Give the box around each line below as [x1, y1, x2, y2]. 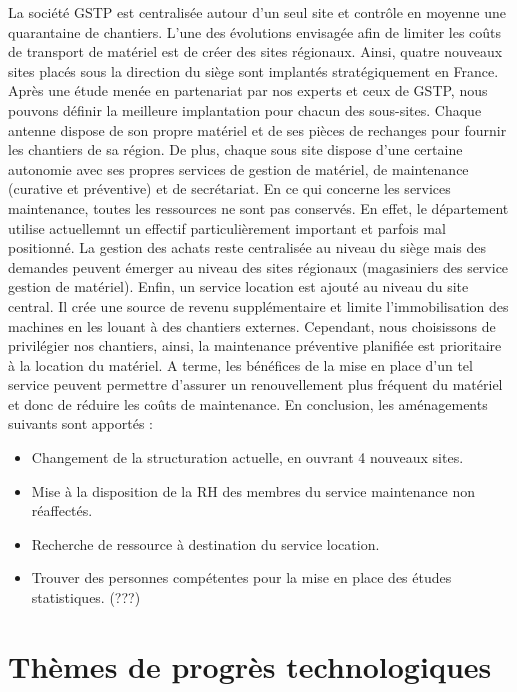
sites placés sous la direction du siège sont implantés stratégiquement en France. [8, 60, 499, 81]
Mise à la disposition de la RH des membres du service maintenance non [31, 480, 476, 501]
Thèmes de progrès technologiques [8, 645, 492, 686]
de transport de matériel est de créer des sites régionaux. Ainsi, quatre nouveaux [8, 41, 503, 62]
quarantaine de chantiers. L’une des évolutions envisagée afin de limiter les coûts [8, 21, 502, 42]
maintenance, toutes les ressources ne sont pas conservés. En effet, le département [8, 197, 509, 218]
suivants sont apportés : [8, 413, 154, 434]
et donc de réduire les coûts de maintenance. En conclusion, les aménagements [8, 393, 488, 414]
